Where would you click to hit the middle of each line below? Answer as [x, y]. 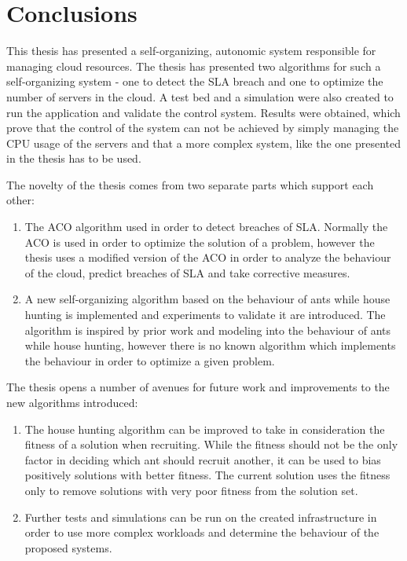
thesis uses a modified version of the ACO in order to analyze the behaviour [208, 257]
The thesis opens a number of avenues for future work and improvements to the [198, 387]
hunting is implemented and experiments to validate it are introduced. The [205, 315]
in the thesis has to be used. [74, 158]
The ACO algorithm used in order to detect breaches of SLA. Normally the [206, 227]
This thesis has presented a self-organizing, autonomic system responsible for [191, 51]
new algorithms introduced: [72, 402]
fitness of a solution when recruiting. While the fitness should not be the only [211, 444]
